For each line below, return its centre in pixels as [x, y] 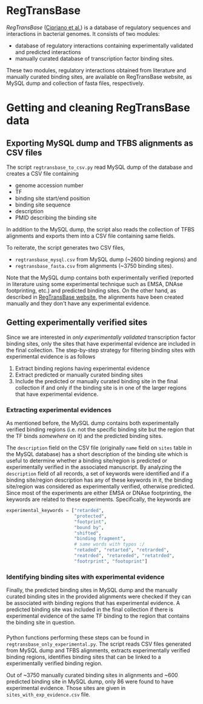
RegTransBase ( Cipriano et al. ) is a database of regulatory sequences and [98, 27]
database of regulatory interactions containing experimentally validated [104, 46]
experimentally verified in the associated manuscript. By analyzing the [94, 467]
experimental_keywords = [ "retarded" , [55, 511]
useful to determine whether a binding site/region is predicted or [87, 461]
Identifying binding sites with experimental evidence [85, 576]
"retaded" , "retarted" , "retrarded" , [121, 550]
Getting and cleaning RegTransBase [98, 108]
